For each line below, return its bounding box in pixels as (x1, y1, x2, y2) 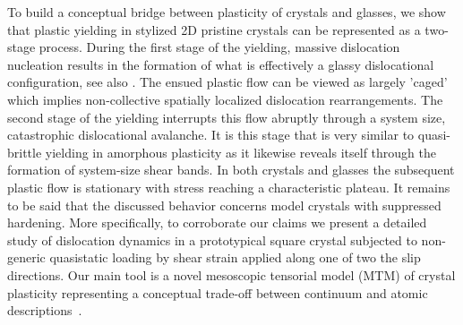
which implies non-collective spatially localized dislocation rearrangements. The (7, 90, 443, 108)
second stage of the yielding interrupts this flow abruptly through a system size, (7, 107, 446, 126)
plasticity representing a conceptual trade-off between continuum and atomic (7, 283, 428, 302)
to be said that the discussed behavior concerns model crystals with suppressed (7, 195, 442, 214)
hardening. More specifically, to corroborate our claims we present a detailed (7, 213, 427, 232)
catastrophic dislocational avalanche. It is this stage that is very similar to (7, 125, 415, 144)
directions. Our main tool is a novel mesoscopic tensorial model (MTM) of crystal (7, 265, 456, 284)
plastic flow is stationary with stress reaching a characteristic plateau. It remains (7, 177, 450, 196)
